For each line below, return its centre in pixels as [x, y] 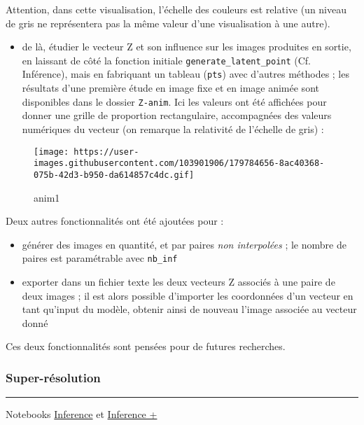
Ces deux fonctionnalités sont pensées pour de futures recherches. [146, 346]
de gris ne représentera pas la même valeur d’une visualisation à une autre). [168, 23]
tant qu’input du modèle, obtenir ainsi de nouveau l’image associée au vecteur [189, 309]
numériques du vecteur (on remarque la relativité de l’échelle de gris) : [173, 128]
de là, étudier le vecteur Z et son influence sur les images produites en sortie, [187, 47]
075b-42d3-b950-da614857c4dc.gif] [114, 175]
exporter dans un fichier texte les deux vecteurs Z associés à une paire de [178, 281]
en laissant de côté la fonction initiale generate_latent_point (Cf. [167, 60]
